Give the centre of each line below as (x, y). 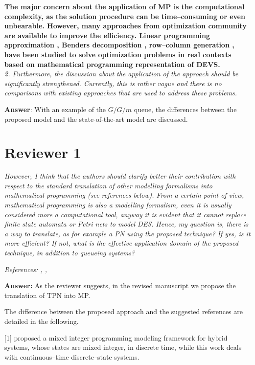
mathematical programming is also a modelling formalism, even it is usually (118, 205)
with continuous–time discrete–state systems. (72, 356)
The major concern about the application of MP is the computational (125, 6)
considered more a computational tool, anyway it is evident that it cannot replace (125, 214)
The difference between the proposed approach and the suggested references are (124, 311)
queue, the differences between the (185, 109)
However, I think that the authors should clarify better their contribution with (120, 176)
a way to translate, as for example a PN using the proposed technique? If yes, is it (127, 233)
